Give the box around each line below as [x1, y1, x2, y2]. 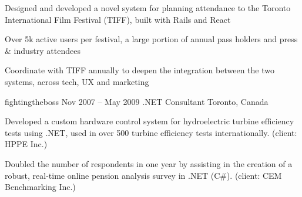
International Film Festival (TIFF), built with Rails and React [5, 13, 231, 25]
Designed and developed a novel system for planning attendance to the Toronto [5, 2, 291, 13]
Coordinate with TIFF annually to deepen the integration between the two [5, 64, 274, 76]
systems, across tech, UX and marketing [5, 75, 149, 87]
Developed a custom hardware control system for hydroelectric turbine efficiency [5, 115, 294, 127]
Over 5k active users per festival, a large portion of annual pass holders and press [5, 33, 298, 45]
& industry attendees [5, 44, 80, 56]
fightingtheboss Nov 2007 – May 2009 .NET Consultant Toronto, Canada [5, 95, 269, 107]
